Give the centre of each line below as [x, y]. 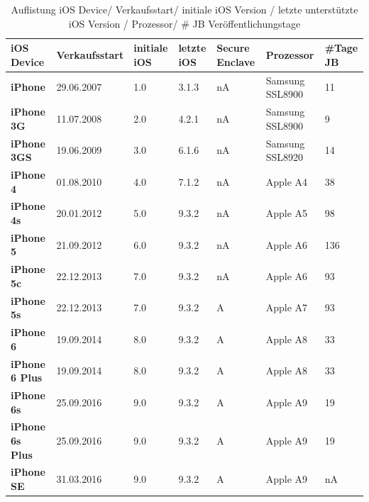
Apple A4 [287, 181]
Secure [233, 48]
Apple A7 [287, 307]
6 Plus [27, 378]
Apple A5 [287, 213]
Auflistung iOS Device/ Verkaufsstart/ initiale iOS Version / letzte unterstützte [184, 9]
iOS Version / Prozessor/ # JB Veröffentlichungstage [184, 23]
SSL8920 [285, 157]
